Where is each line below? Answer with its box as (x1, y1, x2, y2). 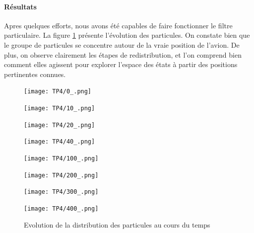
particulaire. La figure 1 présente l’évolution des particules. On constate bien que (4, 30, 250, 40)
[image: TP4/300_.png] (24, 188, 99, 196)
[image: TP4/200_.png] (24, 171, 99, 179)
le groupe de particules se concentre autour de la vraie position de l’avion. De (4, 39, 240, 50)
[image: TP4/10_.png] (24, 105, 95, 112)
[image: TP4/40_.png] (24, 138, 95, 146)
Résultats (4, 1, 37, 11)
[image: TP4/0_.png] (24, 88, 92, 95)
